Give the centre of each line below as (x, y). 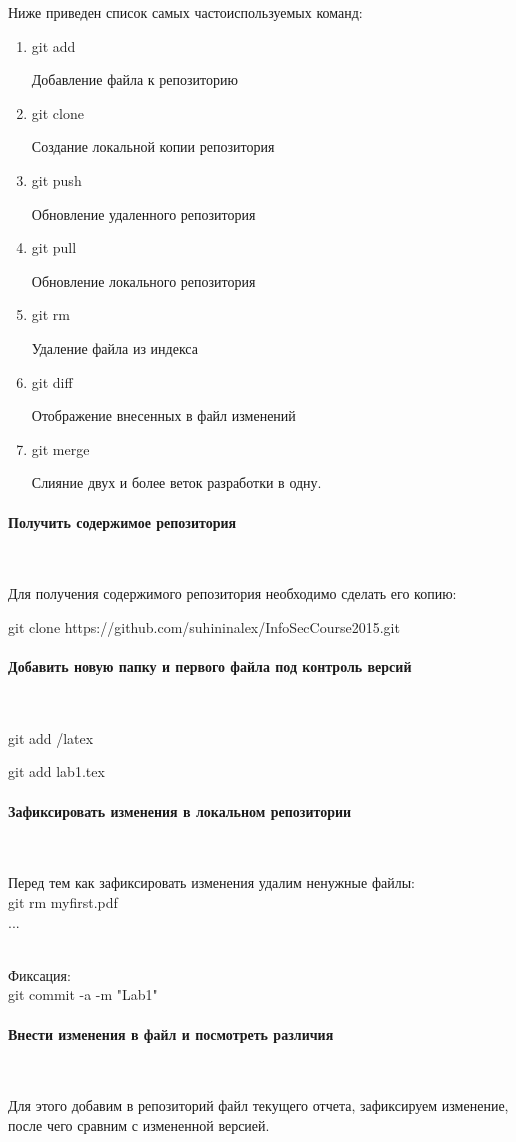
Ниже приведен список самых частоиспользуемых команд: (185, 12)
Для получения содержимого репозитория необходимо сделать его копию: (232, 593)
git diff (52, 381)
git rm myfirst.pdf (63, 902)
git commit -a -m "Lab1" (83, 994)
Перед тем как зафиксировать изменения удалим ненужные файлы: (211, 882)
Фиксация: (39, 974)
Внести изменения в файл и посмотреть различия (171, 1033)
